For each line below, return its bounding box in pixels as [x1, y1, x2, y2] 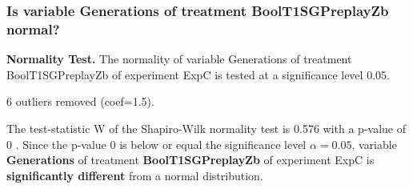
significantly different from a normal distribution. [6, 167, 263, 183]
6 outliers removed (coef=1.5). [6, 93, 154, 110]
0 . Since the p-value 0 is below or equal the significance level [6, 135, 307, 152]
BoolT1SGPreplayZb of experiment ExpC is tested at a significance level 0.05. [6, 66, 390, 82]
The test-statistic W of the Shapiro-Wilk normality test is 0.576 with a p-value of [6, 119, 407, 136]
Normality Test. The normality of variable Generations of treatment [6, 50, 352, 67]
